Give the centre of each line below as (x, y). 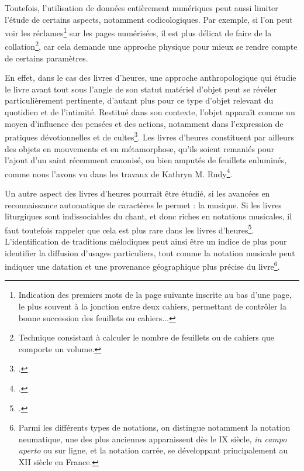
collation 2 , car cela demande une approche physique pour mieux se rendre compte (151, 46)
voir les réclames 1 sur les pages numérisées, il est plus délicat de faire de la (138, 32)
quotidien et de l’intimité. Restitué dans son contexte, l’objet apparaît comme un (150, 112)
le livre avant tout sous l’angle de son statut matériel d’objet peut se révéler (141, 89)
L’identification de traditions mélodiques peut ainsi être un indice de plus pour (146, 241)
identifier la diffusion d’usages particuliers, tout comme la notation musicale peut (150, 252)
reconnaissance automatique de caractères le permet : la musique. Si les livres (143, 204)
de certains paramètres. (46, 58)
